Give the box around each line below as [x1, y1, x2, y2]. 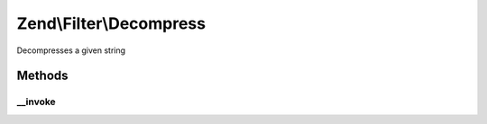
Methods [16, 68, 69, 84]
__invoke [16, 95, 56, 108]
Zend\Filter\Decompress [16, 13, 207, 33]
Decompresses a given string [16, 45, 126, 56]
